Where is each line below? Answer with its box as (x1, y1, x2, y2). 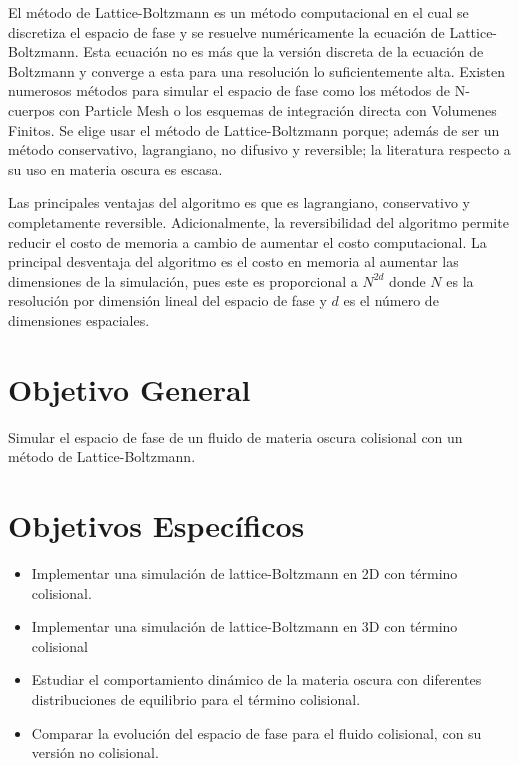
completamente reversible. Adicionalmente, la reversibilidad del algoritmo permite (8, 211, 509, 232)
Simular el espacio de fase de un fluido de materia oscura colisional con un (8, 426, 463, 447)
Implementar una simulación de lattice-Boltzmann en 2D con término (31, 562, 458, 583)
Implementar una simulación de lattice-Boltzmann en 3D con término (31, 616, 458, 637)
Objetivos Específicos (8, 505, 305, 545)
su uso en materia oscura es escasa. (8, 158, 223, 179)
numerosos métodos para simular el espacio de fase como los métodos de (8, 80, 451, 101)
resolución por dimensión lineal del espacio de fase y (8, 290, 327, 311)
